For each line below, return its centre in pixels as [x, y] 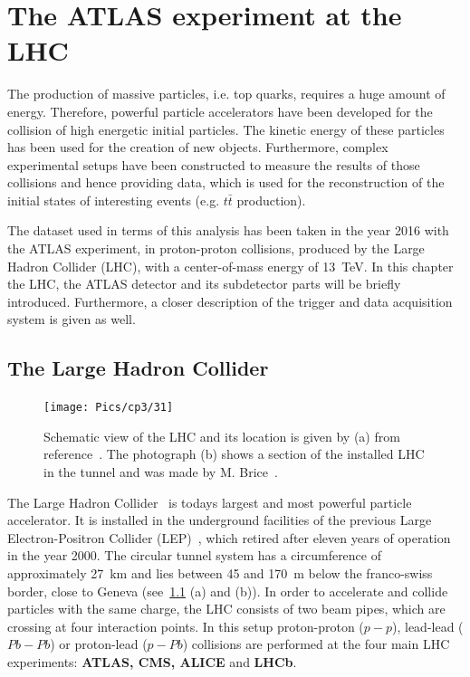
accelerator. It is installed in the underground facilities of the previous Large [220, 520]
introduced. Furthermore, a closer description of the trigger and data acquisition [230, 301]
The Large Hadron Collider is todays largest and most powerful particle [210, 502]
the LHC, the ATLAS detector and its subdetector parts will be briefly [204, 284]
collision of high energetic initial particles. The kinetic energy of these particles [226, 129]
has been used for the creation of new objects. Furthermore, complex [198, 147]
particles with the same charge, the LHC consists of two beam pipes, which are [226, 609]
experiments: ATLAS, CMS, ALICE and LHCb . [152, 662]
